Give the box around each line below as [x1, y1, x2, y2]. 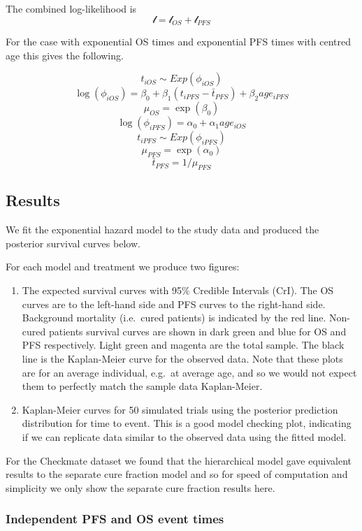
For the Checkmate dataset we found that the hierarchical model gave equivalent [6, 453, 352, 467]
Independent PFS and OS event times [6, 510, 224, 528]
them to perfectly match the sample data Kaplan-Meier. [22, 379, 263, 393]
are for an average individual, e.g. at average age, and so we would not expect [22, 365, 357, 379]
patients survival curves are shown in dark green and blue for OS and [48, 323, 347, 338]
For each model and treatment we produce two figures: [6, 259, 240, 274]
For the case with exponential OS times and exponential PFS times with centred [6, 34, 352, 49]
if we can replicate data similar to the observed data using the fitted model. [22, 429, 347, 444]
